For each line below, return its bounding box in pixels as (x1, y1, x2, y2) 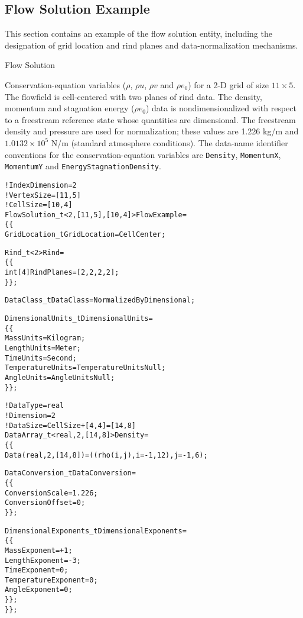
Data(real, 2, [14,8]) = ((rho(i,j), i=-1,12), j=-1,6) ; (5, 450, 208, 459)
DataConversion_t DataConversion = (5, 469, 136, 478)
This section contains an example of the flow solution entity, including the (5, 27, 272, 40)
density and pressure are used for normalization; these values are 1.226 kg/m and (5, 125, 299, 137)
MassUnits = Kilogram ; (5, 334, 86, 343)
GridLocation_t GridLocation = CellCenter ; (5, 230, 166, 239)
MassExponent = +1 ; (5, 546, 73, 555)
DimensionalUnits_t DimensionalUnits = (5, 314, 153, 323)
